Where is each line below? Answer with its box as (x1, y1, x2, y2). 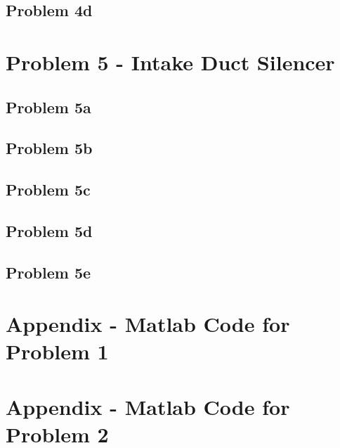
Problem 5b (6, 137, 93, 159)
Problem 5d (6, 219, 93, 241)
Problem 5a (6, 96, 91, 117)
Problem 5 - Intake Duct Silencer (6, 47, 335, 76)
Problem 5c (6, 179, 91, 200)
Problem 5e (6, 261, 91, 283)
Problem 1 (6, 337, 109, 366)
